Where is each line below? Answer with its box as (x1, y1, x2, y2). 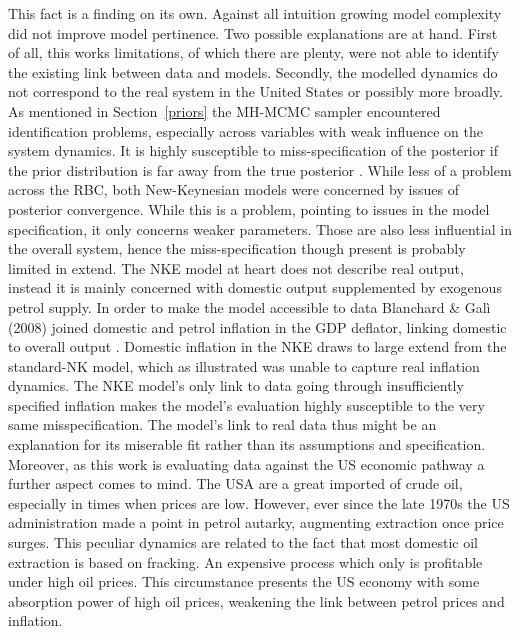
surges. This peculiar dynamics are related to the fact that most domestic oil (8, 532, 478, 553)
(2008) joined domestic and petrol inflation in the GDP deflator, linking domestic (8, 316, 507, 337)
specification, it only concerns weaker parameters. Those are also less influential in (8, 218, 512, 239)
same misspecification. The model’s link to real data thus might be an (8, 414, 437, 435)
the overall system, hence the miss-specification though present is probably (8, 238, 466, 259)
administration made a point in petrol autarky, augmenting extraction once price (8, 512, 504, 533)
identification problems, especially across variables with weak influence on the (8, 120, 483, 141)
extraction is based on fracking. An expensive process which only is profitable (8, 551, 483, 572)
